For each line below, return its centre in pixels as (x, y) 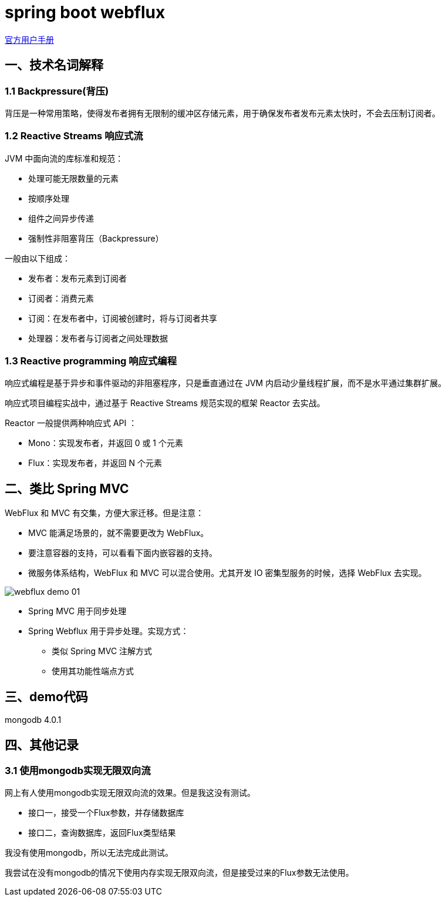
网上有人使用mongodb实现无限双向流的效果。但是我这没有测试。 (130, 793)
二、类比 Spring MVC (67, 488)
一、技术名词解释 (54, 65)
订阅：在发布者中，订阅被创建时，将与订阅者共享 (123, 318)
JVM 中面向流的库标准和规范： (64, 158)
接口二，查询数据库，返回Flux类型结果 (102, 833)
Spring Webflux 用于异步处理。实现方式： (109, 631)
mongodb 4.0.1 (33, 720)
